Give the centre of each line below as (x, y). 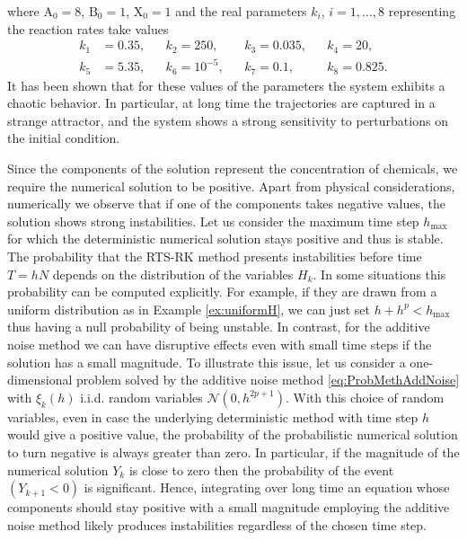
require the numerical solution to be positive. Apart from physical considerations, (231, 186)
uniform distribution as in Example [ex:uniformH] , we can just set (189, 309)
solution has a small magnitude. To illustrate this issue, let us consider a (207, 362)
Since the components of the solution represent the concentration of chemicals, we (233, 168)
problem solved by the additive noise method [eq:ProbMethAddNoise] (268, 380)
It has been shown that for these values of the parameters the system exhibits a (226, 85)
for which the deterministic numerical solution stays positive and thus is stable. (225, 239)
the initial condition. (64, 138)
